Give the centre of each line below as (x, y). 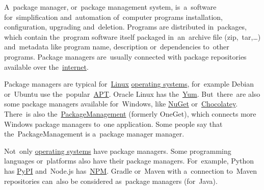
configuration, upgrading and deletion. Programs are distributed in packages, (125, 27)
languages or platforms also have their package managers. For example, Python (129, 161)
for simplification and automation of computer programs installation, (114, 17)
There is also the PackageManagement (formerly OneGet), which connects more (130, 113)
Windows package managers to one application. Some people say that (113, 124)
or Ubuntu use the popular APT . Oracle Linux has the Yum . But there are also (132, 93)
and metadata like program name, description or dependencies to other (117, 47)
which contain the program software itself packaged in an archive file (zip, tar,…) (133, 36)
